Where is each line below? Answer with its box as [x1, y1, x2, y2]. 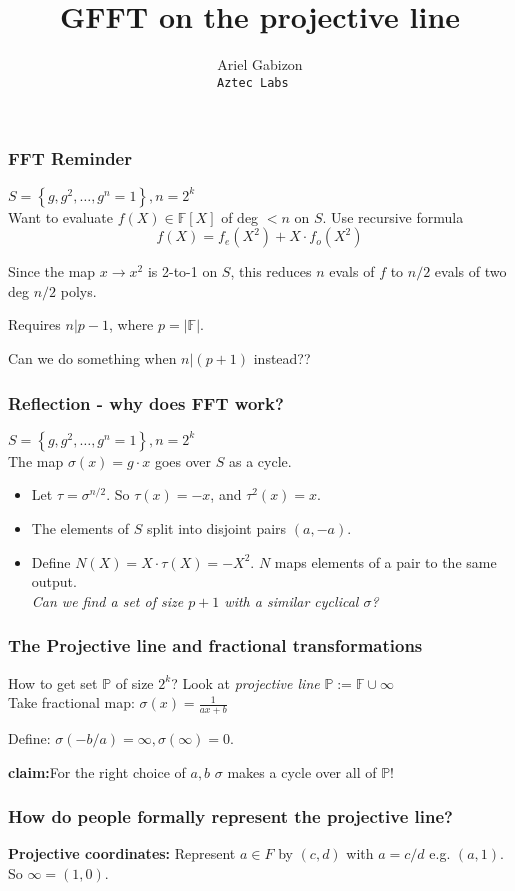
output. [31, 571, 77, 592]
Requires [8, 314, 61, 335]
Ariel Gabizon [217, 54, 303, 75]
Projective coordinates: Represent [8, 843, 236, 864]
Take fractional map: [8, 692, 135, 713]
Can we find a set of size [31, 590, 184, 611]
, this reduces [230, 261, 312, 282]
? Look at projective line [171, 672, 320, 693]
